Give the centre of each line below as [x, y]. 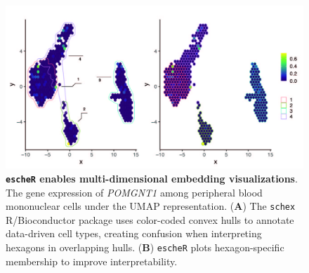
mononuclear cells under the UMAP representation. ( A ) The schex [151, 206]
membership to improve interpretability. [92, 261]
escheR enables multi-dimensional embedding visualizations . [152, 178]
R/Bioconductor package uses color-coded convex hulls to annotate [150, 219]
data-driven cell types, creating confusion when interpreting [134, 233]
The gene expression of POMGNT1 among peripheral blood [134, 192]
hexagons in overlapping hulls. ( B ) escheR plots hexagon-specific [145, 247]
